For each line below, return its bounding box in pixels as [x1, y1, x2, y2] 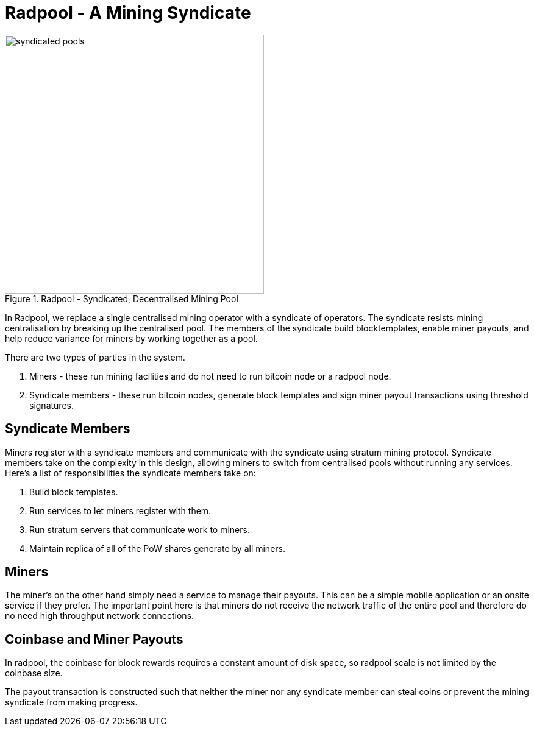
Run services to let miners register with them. [29, 505, 212, 516]
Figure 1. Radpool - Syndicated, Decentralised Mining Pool [5, 293, 238, 304]
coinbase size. [5, 668, 63, 679]
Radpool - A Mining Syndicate [5, 2, 251, 23]
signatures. [29, 400, 74, 411]
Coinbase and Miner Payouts [5, 631, 183, 647]
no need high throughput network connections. [5, 610, 194, 621]
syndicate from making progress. [5, 697, 138, 708]
